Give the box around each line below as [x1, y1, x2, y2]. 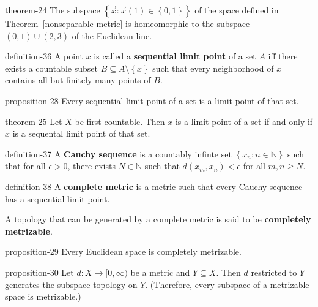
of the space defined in [194, 4, 279, 16]
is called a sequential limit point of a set [94, 50, 256, 63]
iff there [268, 50, 298, 63]
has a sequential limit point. [5, 192, 110, 205]
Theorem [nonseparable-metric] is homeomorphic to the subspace [5, 17, 250, 29]
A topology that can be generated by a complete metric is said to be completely [5, 213, 311, 226]
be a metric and [130, 265, 190, 278]
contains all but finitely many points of [5, 74, 151, 86]
